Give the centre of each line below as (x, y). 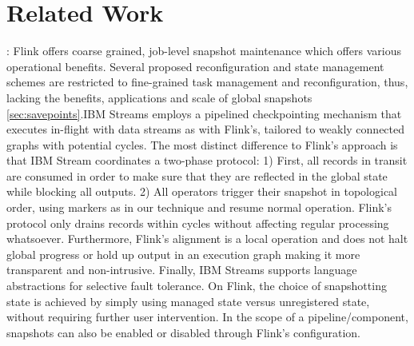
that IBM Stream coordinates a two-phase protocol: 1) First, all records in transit (207, 160)
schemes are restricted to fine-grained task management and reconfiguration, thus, (207, 82)
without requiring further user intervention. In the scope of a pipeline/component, (207, 317)
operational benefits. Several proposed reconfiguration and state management (195, 66)
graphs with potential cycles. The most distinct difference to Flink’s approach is (202, 144)
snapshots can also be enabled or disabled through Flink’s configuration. (184, 332)
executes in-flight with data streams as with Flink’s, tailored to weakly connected (206, 129)
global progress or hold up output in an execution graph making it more (183, 254)
